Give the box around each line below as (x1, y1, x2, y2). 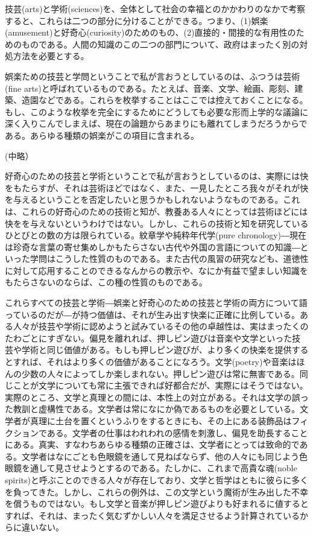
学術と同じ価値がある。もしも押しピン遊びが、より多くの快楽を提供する (21, 343, 309, 356)
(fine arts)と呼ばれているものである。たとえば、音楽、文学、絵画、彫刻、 (5, 81, 295, 94)
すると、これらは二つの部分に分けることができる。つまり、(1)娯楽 (5, 14, 268, 27)
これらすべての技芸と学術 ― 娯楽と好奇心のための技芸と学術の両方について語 (5, 296, 308, 309)
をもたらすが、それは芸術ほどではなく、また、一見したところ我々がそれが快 (5, 181, 309, 194)
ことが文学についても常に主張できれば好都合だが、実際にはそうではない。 (13, 379, 308, 392)
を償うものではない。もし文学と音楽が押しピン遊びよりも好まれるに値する (5, 497, 300, 510)
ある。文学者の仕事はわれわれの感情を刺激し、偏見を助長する (46, 426, 291, 439)
